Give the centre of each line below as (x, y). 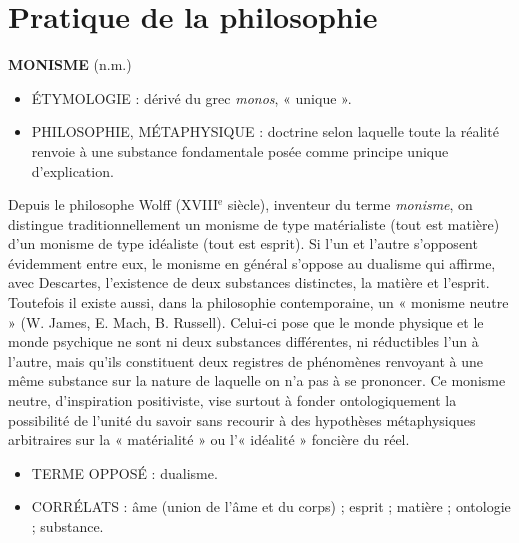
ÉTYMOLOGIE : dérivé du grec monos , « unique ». (191, 97)
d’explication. (72, 170)
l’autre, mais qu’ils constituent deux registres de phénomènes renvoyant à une (246, 360)
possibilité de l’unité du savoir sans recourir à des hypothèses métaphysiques (242, 419)
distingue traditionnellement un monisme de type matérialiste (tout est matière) (254, 223)
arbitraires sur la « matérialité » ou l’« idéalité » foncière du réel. (209, 439)
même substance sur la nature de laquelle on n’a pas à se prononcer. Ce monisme (257, 380)
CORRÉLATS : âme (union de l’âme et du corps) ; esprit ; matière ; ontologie (271, 506)
